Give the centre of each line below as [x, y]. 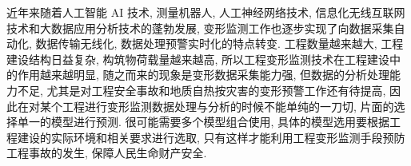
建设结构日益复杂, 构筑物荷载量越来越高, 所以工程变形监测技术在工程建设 [198, 59]
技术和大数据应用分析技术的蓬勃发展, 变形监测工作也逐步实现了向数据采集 [200, 28]
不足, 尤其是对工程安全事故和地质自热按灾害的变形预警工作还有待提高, [202, 90]
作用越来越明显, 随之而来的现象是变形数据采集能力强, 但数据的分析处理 [204, 75]
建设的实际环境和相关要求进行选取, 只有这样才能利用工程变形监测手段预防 [211, 137]
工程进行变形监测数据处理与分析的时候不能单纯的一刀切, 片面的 [228, 106]
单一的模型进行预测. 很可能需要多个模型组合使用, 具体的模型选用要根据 [204, 122]
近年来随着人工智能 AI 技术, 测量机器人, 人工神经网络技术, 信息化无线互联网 [206, 12]
